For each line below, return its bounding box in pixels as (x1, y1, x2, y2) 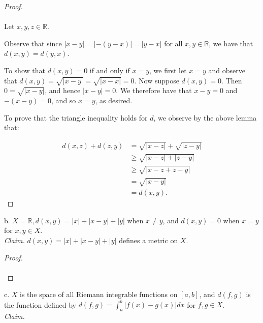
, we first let (149, 65, 187, 75)
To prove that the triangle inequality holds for (4, 112, 148, 123)
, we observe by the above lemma (153, 112, 257, 123)
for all (164, 38, 183, 48)
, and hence (45, 85, 81, 96)
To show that (4, 65, 45, 75)
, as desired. (95, 95, 133, 106)
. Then (221, 75, 242, 85)
